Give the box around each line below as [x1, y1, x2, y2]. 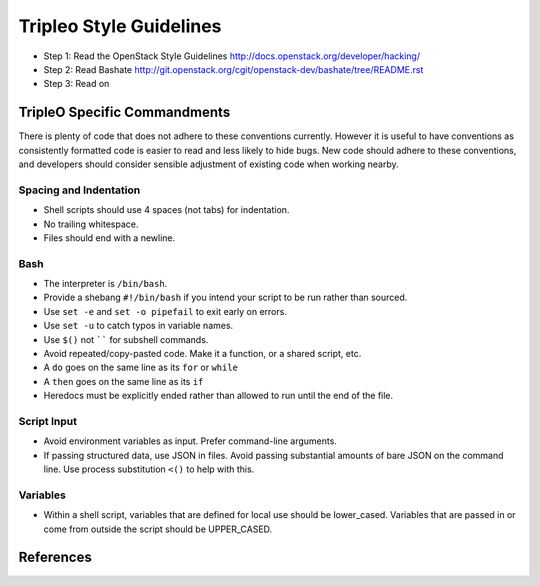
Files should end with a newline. [43, 231, 176, 244]
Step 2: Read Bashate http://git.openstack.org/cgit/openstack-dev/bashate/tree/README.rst [43, 63, 424, 75]
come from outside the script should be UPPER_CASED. [43, 523, 273, 535]
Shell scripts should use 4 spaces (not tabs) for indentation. [43, 204, 290, 216]
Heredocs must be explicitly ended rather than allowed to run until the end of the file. [43, 390, 394, 402]
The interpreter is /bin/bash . [43, 278, 168, 290]
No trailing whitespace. [43, 218, 139, 230]
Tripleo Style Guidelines [18, 15, 222, 37]
